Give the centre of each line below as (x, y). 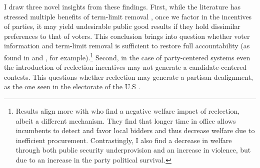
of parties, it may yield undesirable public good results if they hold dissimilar (122, 26)
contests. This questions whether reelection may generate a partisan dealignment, (128, 77)
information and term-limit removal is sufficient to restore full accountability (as (127, 46)
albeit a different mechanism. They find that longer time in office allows (126, 120)
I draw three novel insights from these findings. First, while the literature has (122, 6)
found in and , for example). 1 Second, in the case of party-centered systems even (127, 56)
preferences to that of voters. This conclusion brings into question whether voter (127, 36)
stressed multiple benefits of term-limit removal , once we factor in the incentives (128, 16)
